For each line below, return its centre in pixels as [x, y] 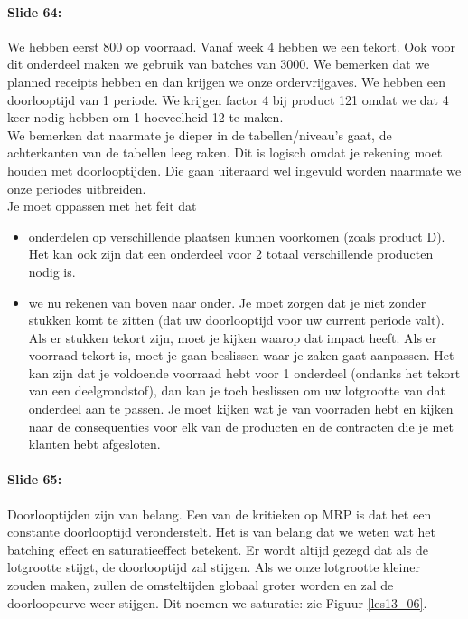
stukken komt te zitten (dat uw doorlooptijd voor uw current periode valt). [236, 320]
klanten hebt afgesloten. [94, 444]
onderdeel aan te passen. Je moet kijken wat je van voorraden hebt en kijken [241, 409]
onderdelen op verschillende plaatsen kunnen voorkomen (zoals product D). [237, 236]
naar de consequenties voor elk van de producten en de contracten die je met [241, 426]
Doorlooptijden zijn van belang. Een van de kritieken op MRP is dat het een [220, 514]
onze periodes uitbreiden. [77, 188]
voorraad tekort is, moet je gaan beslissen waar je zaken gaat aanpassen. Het [241, 355]
